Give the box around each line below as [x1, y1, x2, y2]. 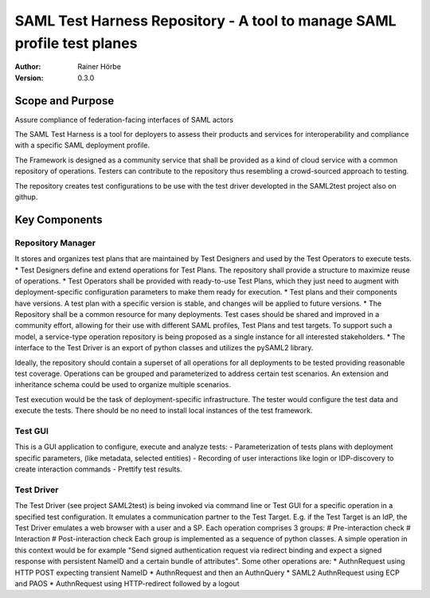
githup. [14, 192, 38, 201]
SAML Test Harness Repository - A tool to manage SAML [14, 12, 397, 29]
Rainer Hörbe [77, 62, 121, 72]
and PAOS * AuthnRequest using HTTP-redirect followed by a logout [14, 579, 240, 588]
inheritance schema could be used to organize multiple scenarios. [14, 380, 231, 389]
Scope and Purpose [14, 94, 115, 107]
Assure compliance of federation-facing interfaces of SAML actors [14, 115, 234, 124]
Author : [14, 62, 41, 72]
